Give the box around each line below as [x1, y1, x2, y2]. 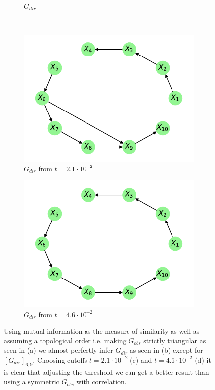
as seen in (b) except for [129, 345, 203, 355]
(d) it [195, 354, 211, 365]
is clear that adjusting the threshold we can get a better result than [4, 366, 209, 377]
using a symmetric [4, 376, 59, 387]
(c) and [130, 354, 152, 365]
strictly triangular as [143, 335, 206, 345]
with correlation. [76, 376, 127, 387]
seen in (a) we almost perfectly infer [4, 345, 113, 355]
